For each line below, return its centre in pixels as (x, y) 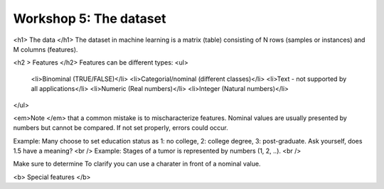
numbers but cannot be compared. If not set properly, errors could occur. (121, 128)
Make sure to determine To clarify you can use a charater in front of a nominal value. (137, 164)
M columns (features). (46, 49)
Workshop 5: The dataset (90, 18)
